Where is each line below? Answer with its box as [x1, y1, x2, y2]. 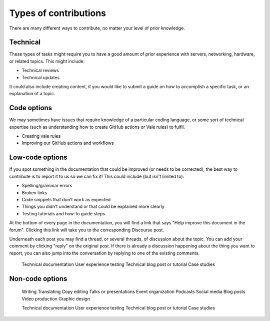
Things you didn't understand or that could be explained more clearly [21, 203, 164, 210]
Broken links [21, 189, 47, 195]
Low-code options [9, 153, 67, 162]
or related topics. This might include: [9, 58, 85, 64]
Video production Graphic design [21, 295, 90, 301]
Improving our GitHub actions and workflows [21, 140, 114, 146]
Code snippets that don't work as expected [21, 196, 111, 202]
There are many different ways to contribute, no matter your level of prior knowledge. [9, 25, 185, 31]
